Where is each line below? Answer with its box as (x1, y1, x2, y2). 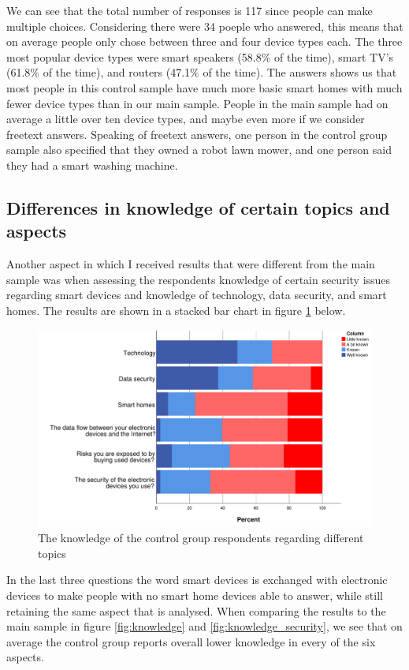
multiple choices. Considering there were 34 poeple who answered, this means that (6, 17, 403, 34)
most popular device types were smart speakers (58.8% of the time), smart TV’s (6, 48, 394, 65)
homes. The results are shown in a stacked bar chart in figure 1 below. (6, 301, 346, 318)
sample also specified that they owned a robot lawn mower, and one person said (6, 141, 392, 158)
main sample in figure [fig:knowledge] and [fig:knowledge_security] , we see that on (6, 618, 403, 634)
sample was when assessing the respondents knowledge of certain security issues (6, 271, 391, 287)
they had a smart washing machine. (6, 156, 178, 173)
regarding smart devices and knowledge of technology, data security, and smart (6, 286, 387, 303)
